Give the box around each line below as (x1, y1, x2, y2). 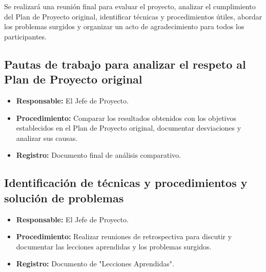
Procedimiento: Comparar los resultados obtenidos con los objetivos (16, 112, 236, 123)
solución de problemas (4, 190, 124, 205)
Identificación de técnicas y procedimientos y (4, 175, 248, 191)
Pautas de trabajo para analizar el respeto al (4, 56, 246, 72)
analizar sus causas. (16, 132, 78, 143)
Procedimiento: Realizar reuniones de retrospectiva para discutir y (16, 231, 232, 242)
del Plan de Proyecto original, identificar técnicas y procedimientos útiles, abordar (4, 11, 262, 22)
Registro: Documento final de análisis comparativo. (16, 150, 181, 160)
